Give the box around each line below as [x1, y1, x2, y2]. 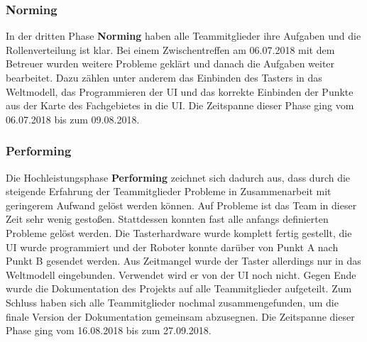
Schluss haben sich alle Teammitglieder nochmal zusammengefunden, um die [6, 294, 339, 309]
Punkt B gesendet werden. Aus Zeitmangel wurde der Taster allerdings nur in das [6, 253, 361, 268]
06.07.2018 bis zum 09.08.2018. [6, 111, 140, 126]
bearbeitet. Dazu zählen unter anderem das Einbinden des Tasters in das [6, 70, 322, 84]
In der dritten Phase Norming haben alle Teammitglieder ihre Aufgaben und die [6, 28, 361, 43]
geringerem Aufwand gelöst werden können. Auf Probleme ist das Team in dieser [6, 197, 357, 212]
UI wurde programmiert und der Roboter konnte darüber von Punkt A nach [6, 239, 339, 254]
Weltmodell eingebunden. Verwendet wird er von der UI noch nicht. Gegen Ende [6, 267, 356, 282]
